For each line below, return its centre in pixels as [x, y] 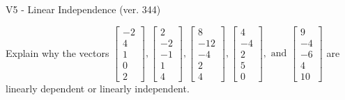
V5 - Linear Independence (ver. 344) [83, 9]
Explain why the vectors [58, 52]
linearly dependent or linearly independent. [98, 88]
